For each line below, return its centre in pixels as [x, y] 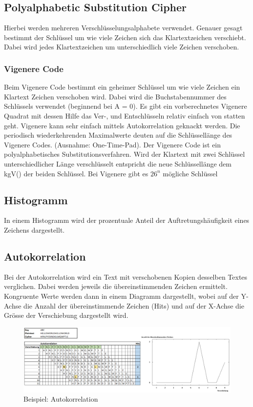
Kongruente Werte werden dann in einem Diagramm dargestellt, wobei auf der [121, 296]
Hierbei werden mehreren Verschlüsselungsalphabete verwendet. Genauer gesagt [123, 28]
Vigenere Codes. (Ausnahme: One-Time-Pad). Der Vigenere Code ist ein [113, 144]
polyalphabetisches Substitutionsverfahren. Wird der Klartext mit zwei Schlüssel [125, 154]
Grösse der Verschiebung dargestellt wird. [66, 315]
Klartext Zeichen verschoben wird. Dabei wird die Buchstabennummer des [115, 96]
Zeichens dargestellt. [34, 229]
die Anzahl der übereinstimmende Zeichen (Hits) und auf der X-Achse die [134, 305]
